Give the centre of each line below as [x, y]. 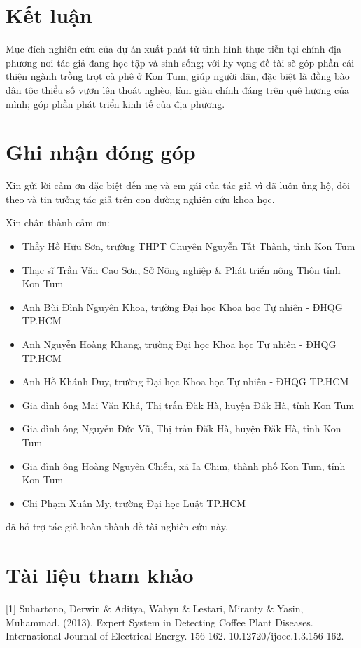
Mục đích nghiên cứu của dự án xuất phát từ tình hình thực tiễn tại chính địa [174, 49]
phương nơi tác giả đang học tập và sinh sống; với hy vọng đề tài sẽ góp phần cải [180, 62]
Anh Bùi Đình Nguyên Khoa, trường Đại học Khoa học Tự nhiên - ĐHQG [182, 306]
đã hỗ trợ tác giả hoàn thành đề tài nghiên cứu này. [117, 526]
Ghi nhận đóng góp [101, 152]
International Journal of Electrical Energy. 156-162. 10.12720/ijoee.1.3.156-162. [175, 636]
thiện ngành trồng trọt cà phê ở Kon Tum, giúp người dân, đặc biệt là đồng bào [178, 76]
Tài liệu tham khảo [100, 575]
